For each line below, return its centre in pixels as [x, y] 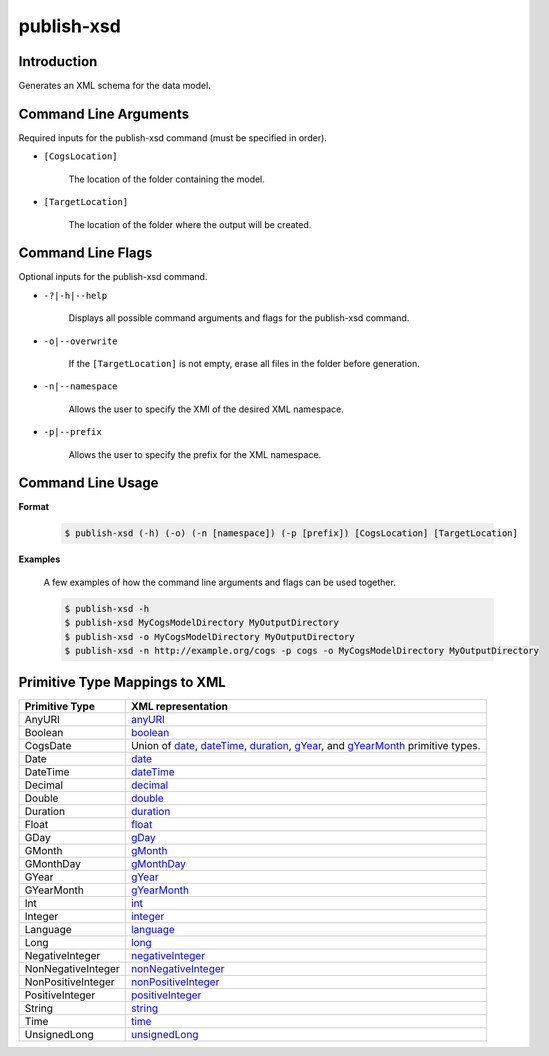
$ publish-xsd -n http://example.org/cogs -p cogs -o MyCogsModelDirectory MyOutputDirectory [302, 650]
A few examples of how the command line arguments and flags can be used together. [220, 582]
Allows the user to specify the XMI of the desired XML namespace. [206, 409]
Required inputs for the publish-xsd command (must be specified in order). [172, 137]
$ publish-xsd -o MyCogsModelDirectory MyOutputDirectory [209, 636]
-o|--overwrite [81, 341]
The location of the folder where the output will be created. [190, 224]
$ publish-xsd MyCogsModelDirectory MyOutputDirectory [201, 623]
